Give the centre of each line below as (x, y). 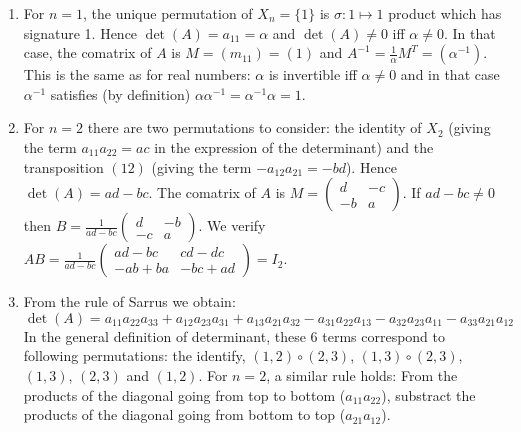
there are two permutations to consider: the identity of (254, 127)
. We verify (232, 225)
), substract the (428, 394)
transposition (63, 166)
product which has (445, 13)
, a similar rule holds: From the (362, 374)
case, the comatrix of (87, 52)
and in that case (450, 74)
